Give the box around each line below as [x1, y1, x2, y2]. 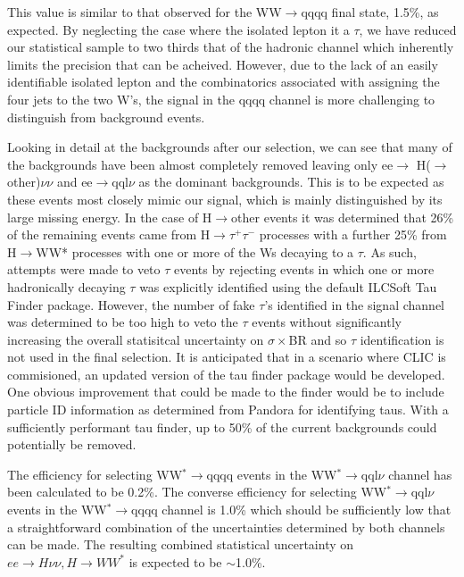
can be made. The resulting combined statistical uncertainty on [7, 535, 354, 554]
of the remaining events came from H [7, 225, 211, 244]
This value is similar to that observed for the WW [7, 3, 282, 21]
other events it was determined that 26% [231, 207, 454, 226]
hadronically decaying [7, 277, 126, 296]
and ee [56, 172, 93, 191]
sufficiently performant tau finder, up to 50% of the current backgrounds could [7, 417, 437, 436]
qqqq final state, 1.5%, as [301, 3, 439, 21]
